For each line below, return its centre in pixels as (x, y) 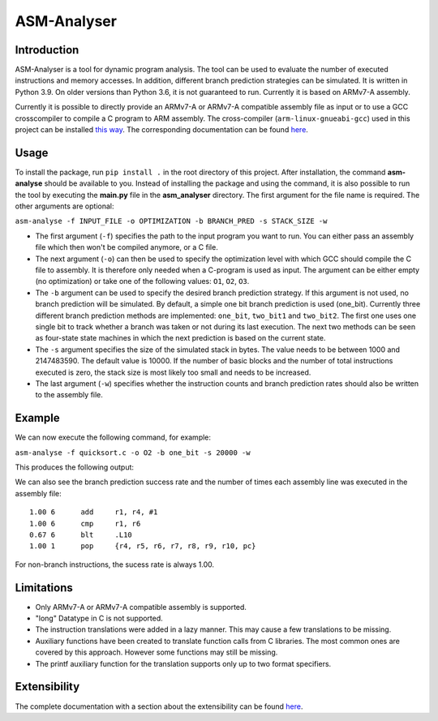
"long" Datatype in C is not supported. (99, 618)
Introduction (47, 50)
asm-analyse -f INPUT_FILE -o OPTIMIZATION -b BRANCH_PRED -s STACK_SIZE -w (171, 221)
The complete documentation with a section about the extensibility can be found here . (159, 706)
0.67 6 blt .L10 (81, 534)
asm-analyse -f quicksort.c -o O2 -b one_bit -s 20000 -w (133, 453)
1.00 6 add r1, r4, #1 (94, 512)
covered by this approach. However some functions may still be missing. (157, 652)
